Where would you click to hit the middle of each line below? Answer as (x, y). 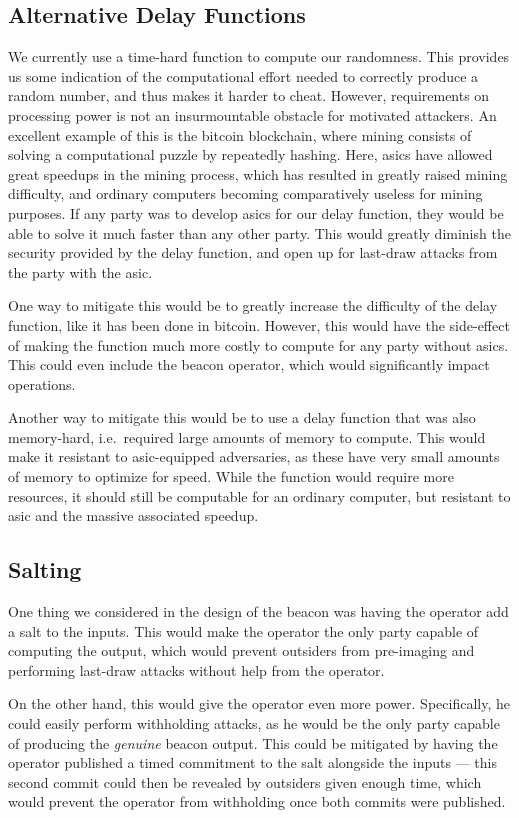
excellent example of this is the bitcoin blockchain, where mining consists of (240, 134)
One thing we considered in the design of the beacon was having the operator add (258, 611)
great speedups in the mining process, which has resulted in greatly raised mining (258, 173)
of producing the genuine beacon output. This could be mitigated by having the (253, 742)
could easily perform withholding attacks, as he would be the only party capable (254, 723)
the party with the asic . (80, 271)
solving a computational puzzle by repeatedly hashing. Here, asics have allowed (250, 154)
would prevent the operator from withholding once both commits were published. (257, 801)
